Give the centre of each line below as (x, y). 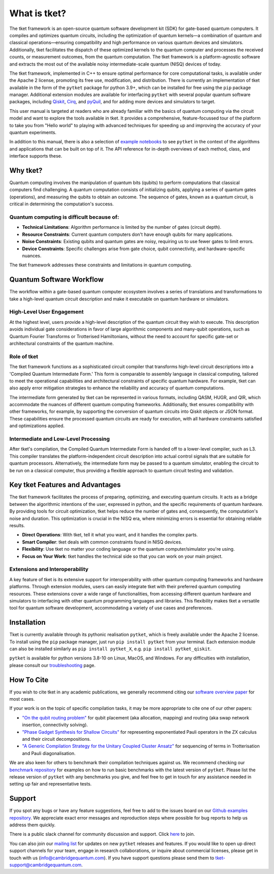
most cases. (22, 699)
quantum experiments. (33, 133)
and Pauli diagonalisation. (49, 753)
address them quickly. (32, 825)
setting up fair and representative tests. (50, 784)
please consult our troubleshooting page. (53, 665)
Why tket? (26, 171)
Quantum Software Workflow (57, 280)
